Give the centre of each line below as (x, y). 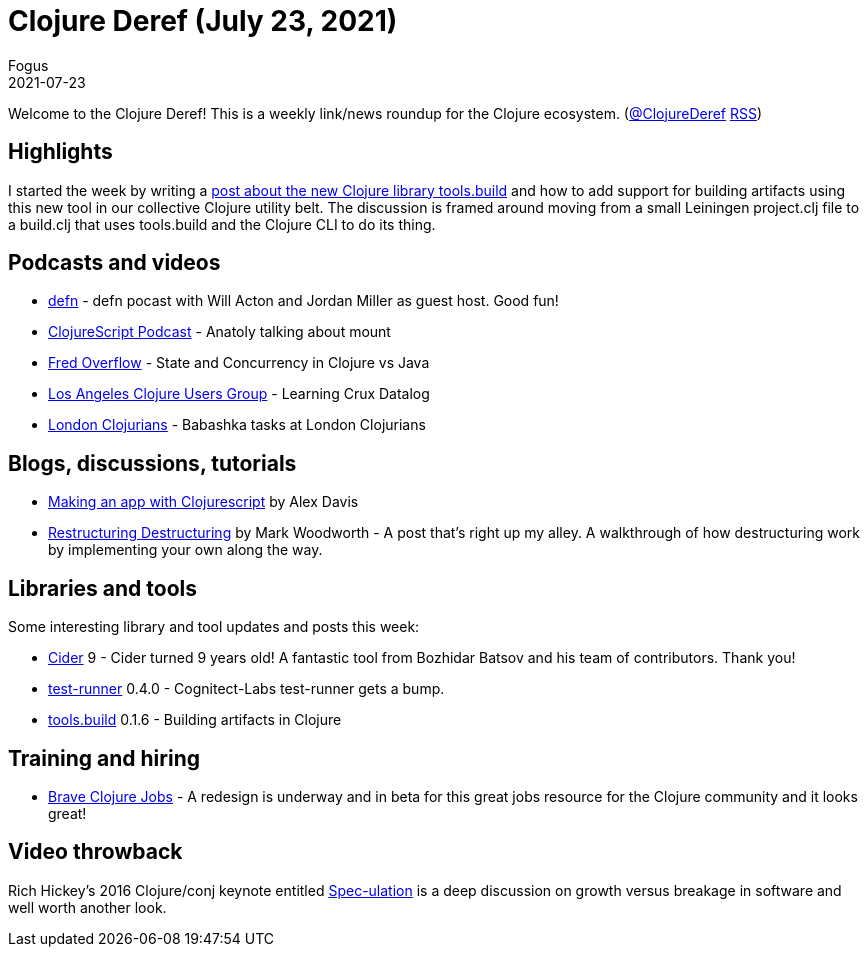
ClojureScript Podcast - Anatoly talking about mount (219, 332)
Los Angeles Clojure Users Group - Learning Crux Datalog (239, 394)
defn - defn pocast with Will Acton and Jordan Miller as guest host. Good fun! (303, 301)
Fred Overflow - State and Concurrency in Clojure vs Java (239, 363)
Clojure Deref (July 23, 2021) (203, 21)
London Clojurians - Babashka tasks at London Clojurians (237, 425)
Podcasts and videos (114, 263)
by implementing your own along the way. (185, 550)
